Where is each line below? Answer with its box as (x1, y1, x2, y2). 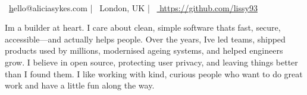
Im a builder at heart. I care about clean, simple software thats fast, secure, (5, 21, 281, 34)
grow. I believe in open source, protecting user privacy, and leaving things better (5, 55, 298, 68)
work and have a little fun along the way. (5, 79, 155, 91)
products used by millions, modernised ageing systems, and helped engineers (5, 44, 283, 57)
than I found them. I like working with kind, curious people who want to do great (5, 67, 303, 80)
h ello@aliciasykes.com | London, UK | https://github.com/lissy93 (9, 1, 258, 14)
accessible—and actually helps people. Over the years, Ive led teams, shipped (5, 32, 286, 45)
